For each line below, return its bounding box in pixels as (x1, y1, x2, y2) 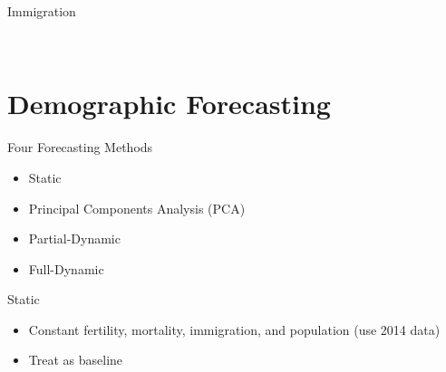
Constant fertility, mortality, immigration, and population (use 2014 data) (28, 320, 441, 339)
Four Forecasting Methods (7, 138, 153, 157)
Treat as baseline (28, 350, 123, 369)
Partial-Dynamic (28, 229, 121, 248)
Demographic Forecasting (7, 85, 331, 122)
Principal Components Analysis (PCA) (28, 198, 246, 217)
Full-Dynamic (28, 259, 104, 278)
